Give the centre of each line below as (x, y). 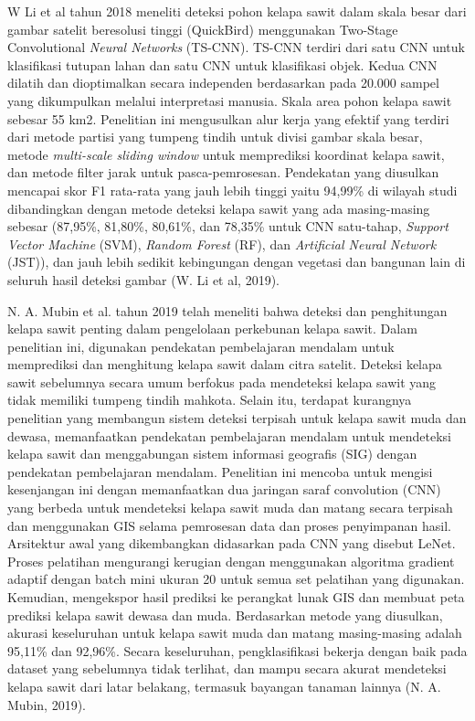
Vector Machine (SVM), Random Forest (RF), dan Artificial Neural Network (222, 244)
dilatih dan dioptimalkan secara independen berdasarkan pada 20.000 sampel (223, 83)
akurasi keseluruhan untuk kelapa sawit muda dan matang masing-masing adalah (235, 633)
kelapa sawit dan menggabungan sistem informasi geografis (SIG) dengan (212, 454)
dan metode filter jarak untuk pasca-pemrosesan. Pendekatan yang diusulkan (223, 172)
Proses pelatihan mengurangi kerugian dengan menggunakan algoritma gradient (231, 561)
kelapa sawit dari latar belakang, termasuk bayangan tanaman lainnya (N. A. (224, 686)
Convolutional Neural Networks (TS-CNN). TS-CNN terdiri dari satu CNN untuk (236, 47)
